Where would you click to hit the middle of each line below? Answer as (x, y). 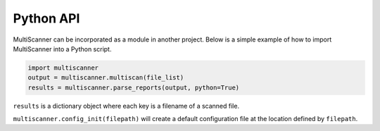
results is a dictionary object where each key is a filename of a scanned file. (126, 106)
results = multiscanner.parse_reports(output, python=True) (134, 87)
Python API (46, 18)
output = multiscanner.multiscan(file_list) (106, 78)
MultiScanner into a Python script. (62, 49)
